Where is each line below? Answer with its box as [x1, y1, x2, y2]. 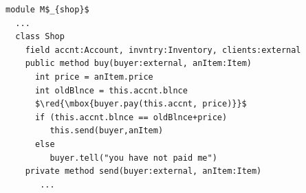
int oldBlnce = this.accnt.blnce [34, 85, 188, 95]
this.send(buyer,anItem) [50, 126, 164, 136]
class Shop [15, 32, 65, 42]
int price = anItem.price [34, 71, 153, 82]
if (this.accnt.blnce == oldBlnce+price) [34, 112, 228, 122]
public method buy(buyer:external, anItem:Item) [25, 58, 252, 69]
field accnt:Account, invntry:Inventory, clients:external [25, 45, 301, 55]
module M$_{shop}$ [6, 5, 89, 14]
